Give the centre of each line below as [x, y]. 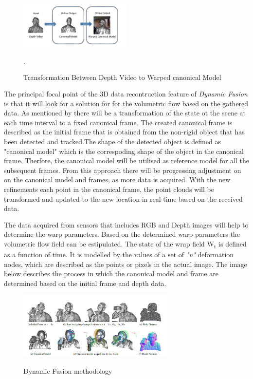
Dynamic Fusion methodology [68, 370]
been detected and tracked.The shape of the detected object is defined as [112, 141]
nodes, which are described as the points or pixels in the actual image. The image [126, 264]
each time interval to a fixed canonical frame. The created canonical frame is [118, 122]
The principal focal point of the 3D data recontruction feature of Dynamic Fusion [126, 93]
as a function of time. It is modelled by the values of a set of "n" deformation [119, 255]
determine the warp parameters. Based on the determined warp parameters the [122, 234]
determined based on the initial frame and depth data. [85, 283]
